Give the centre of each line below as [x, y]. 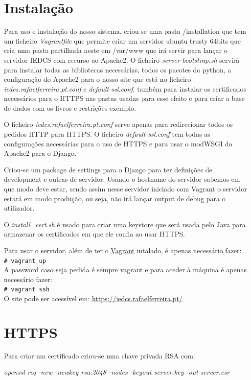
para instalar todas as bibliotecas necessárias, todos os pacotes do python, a [118, 69]
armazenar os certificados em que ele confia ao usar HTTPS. [94, 234]
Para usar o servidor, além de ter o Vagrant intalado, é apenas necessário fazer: [123, 250]
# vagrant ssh [27, 290]
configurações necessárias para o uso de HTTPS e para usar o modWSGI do [118, 143]
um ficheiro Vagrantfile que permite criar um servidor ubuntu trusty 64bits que [122, 40]
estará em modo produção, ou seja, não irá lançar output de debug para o [115, 198]
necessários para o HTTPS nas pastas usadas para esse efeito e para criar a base [124, 98]
